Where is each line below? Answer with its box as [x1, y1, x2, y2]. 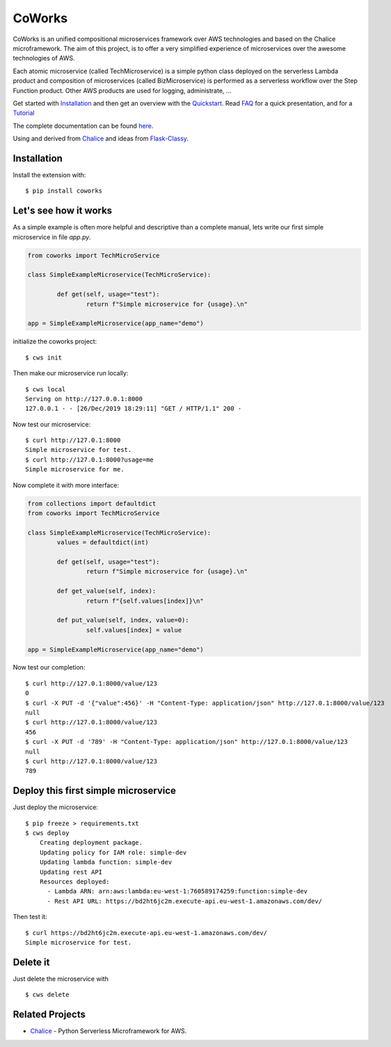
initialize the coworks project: [13, 337, 97, 346]
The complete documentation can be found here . [13, 122, 154, 130]
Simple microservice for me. [25, 466, 125, 473]
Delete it [13, 956, 50, 968]
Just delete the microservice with [13, 974, 109, 983]
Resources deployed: [39, 878, 110, 886]
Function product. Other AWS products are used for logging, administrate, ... [13, 86, 232, 95]
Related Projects [13, 1009, 86, 1021]
